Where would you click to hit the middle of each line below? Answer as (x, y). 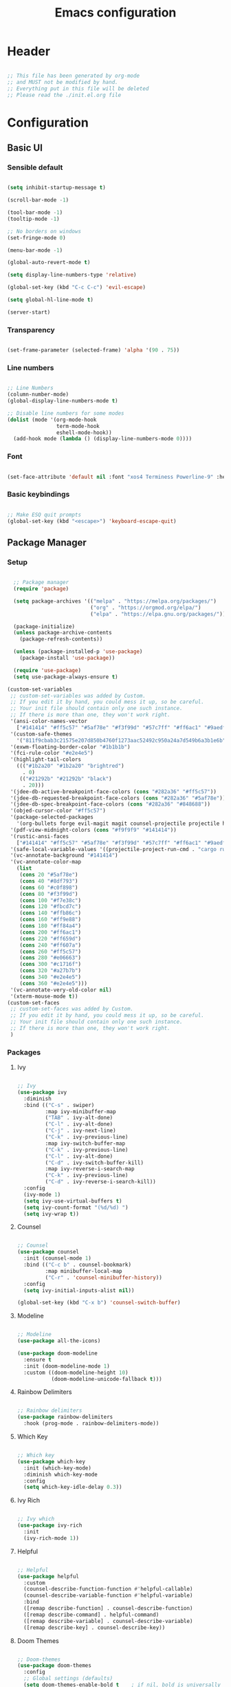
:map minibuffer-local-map (84, 1271)
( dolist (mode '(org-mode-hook (52, 420)
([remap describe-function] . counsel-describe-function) (108, 1609)
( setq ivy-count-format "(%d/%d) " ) (76, 1207)
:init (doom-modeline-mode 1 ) (67, 1366)
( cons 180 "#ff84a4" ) (50, 926)
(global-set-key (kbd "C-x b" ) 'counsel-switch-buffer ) (99, 1303)
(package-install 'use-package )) (67, 658)
